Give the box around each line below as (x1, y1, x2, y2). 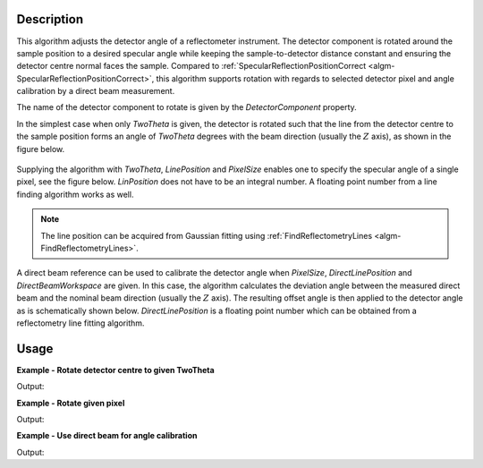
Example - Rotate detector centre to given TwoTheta (16, 364, 215, 375)
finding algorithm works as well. (16, 189, 134, 200)
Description (16, 12, 84, 27)
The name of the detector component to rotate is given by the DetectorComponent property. (16, 102, 357, 113)
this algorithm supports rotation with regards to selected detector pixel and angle (156, 72, 455, 84)
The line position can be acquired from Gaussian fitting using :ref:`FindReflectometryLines (40, 230, 373, 241)
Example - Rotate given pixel (16, 397, 125, 408)
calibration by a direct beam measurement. (16, 86, 175, 97)
